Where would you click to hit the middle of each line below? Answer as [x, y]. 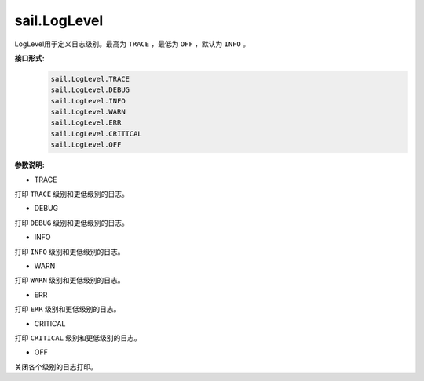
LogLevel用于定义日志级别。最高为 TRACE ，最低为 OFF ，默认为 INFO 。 [132, 44]
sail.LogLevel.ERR [86, 123]
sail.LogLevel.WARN [88, 112]
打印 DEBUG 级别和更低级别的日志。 [72, 223]
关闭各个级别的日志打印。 [56, 366]
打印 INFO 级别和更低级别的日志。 [69, 252]
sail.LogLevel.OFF [86, 145]
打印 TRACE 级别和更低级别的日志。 [72, 194]
